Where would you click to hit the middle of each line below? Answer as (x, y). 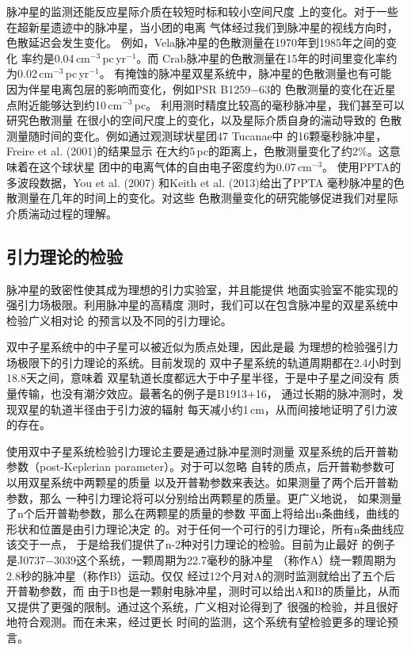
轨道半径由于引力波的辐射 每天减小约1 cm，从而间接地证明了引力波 (224, 409)
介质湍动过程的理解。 (62, 213)
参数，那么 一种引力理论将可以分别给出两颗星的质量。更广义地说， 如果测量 (204, 497)
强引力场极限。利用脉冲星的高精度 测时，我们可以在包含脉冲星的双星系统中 (202, 305)
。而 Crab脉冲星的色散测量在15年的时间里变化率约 (267, 57)
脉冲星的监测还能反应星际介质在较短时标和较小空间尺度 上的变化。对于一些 (202, 11)
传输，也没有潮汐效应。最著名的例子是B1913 (132, 394)
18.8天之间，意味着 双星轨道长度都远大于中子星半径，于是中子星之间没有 (196, 378)
